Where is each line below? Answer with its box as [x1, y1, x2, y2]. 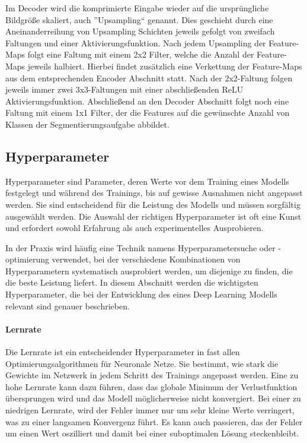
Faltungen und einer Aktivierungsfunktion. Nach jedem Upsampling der [5, 36, 266, 49]
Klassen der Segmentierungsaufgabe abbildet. [5, 118, 170, 130]
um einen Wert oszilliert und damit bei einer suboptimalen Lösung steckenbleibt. [5, 427, 299, 439]
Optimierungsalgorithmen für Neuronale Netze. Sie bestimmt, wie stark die [5, 357, 279, 369]
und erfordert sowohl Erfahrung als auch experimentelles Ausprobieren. [5, 221, 264, 234]
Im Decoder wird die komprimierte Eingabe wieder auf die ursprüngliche [5, 2, 269, 14]
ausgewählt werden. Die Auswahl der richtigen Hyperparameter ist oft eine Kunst [5, 210, 302, 222]
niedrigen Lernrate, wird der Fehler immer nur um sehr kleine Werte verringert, [5, 404, 295, 416]
